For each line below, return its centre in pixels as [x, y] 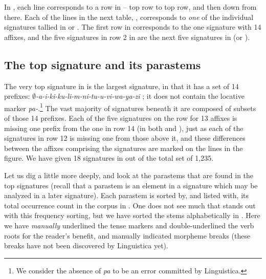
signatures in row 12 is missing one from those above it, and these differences [125, 138]
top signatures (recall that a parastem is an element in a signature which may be [131, 185]
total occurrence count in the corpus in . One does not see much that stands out [130, 205]
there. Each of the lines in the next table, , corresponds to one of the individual [129, 17]
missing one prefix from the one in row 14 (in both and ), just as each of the [124, 128]
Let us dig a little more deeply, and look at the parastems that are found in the [129, 175]
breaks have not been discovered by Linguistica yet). [86, 245]
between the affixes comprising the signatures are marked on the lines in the [124, 148]
